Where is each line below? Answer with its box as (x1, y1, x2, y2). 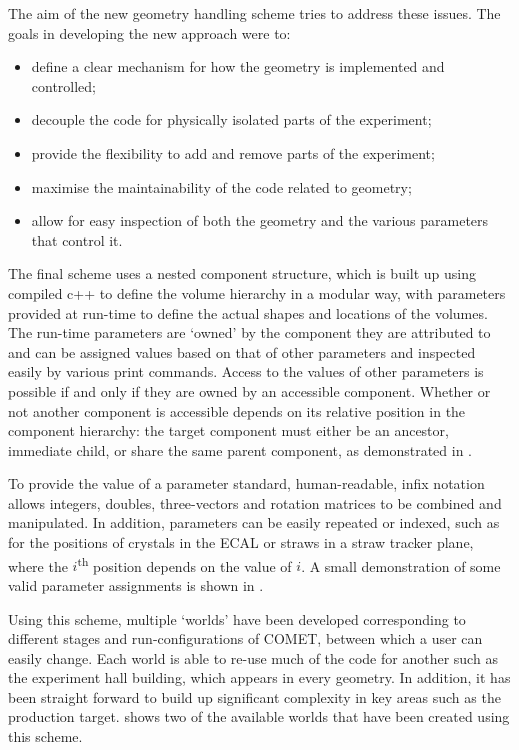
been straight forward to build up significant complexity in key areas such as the (8, 686, 501, 707)
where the (8, 555, 68, 576)
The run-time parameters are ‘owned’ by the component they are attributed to (8, 322, 491, 343)
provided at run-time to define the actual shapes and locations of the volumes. (8, 302, 488, 323)
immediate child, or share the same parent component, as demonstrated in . (8, 439, 472, 460)
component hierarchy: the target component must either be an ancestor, (8, 420, 449, 441)
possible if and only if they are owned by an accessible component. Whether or (8, 380, 491, 401)
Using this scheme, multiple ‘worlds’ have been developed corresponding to (8, 608, 466, 629)
